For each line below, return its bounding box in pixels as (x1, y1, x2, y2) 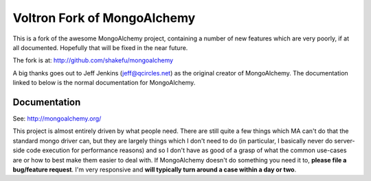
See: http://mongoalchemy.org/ (12, 114, 102, 123)
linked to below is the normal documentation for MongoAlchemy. (12, 79, 196, 87)
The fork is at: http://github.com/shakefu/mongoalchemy (12, 56, 174, 64)
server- (334, 136, 355, 145)
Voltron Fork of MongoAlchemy (12, 10, 196, 25)
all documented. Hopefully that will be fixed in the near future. (12, 43, 188, 51)
